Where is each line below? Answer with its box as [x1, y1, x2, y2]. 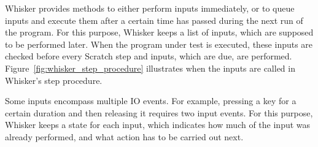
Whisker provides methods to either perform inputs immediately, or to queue [5, 2, 295, 14]
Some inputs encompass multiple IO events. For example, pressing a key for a [5, 94, 297, 107]
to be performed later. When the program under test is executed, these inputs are [5, 37, 313, 50]
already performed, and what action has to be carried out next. [5, 130, 244, 143]
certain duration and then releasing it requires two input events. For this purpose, [5, 106, 313, 119]
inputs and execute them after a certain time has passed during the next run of [5, 13, 303, 26]
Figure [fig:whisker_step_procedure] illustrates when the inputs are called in [5, 61, 295, 74]
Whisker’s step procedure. [5, 73, 103, 86]
